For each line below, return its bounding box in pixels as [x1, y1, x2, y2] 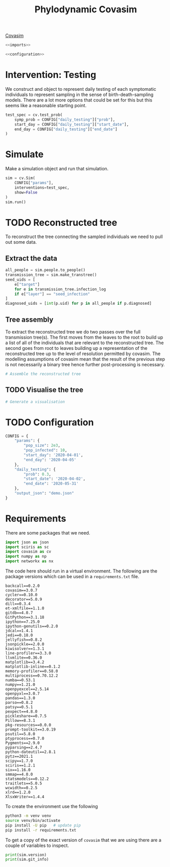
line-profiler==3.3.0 [5, 651, 52, 656]
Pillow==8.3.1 [5, 718, 36, 723]
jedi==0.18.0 [5, 633, 33, 638]
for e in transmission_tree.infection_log [14, 286, 106, 292]
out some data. [5, 239, 37, 245]
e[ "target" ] [14, 282, 40, 287]
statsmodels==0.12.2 [5, 776, 50, 782]
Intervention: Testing [5, 69, 96, 81]
